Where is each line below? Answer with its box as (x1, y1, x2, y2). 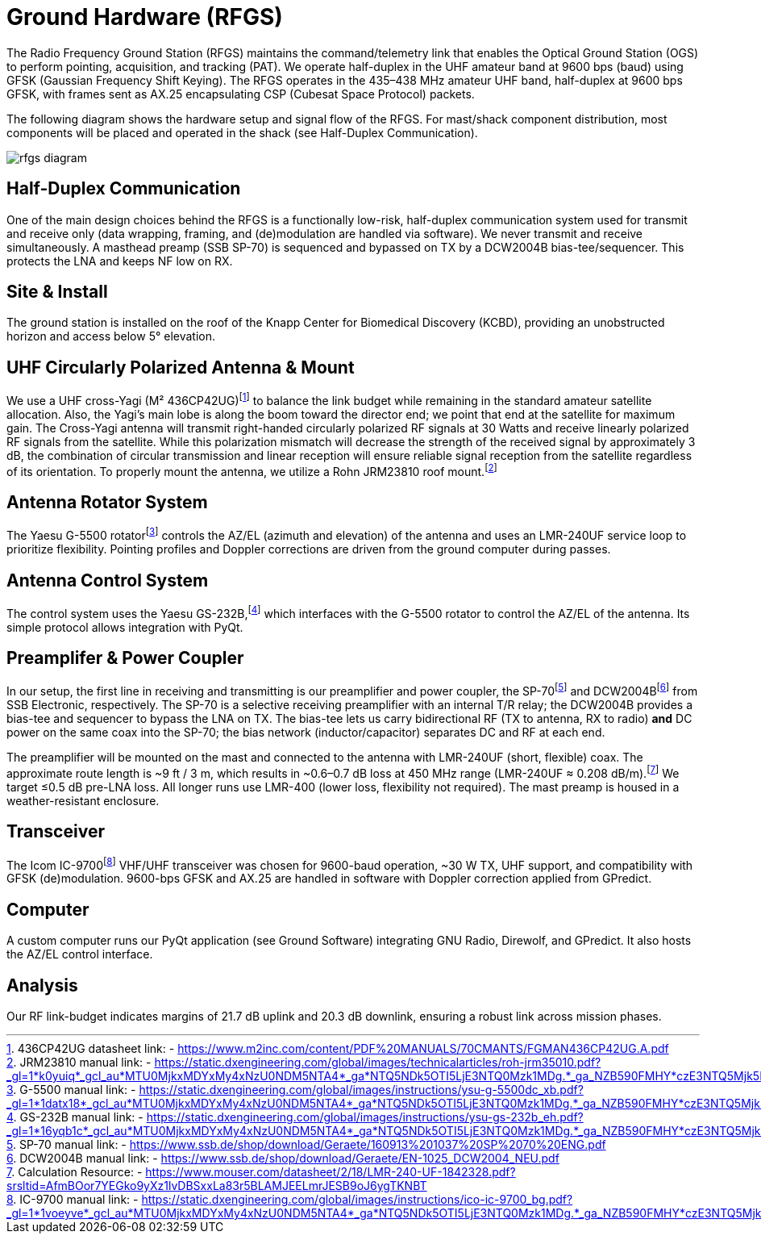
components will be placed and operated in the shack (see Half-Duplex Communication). (6, 125, 478, 140)
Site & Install (6, 282, 108, 303)
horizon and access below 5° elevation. (6, 329, 216, 344)
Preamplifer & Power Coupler (6, 648, 244, 669)
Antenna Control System (6, 570, 209, 591)
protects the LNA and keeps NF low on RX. (6, 253, 233, 268)
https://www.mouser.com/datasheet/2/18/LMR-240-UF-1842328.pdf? (145, 1164, 516, 1179)
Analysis (6, 975, 78, 996)
